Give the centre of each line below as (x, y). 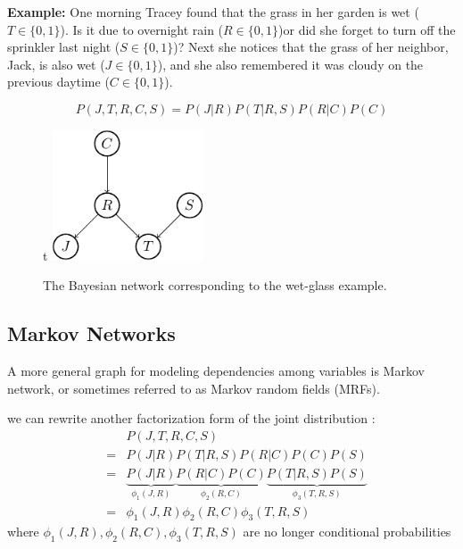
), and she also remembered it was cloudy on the (290, 64)
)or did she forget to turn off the (367, 29)
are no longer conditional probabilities (347, 532)
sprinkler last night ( (64, 47)
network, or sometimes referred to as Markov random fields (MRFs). (194, 388)
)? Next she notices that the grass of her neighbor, (311, 47)
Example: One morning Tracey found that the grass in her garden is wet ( (213, 12)
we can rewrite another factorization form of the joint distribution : (191, 418)
